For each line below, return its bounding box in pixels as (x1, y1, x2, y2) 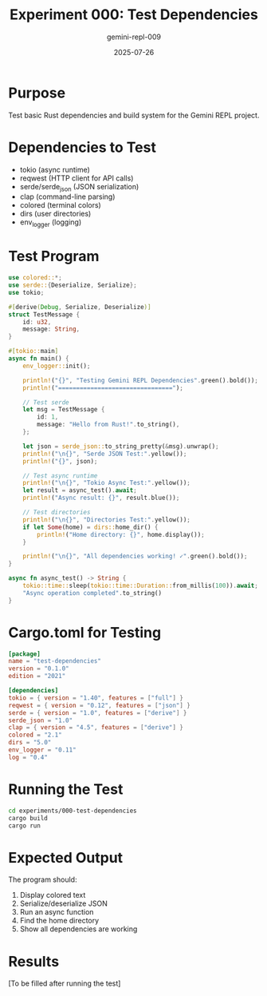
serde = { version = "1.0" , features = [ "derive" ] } (8, 708, 187, 716)
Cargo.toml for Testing (8, 623, 162, 641)
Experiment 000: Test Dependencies (9, 6, 259, 24)
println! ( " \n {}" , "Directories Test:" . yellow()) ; (22, 515, 191, 524)
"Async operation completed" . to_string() (22, 589, 162, 597)
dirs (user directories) (19, 209, 92, 219)
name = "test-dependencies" (8, 657, 102, 665)
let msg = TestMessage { (22, 406, 105, 414)
